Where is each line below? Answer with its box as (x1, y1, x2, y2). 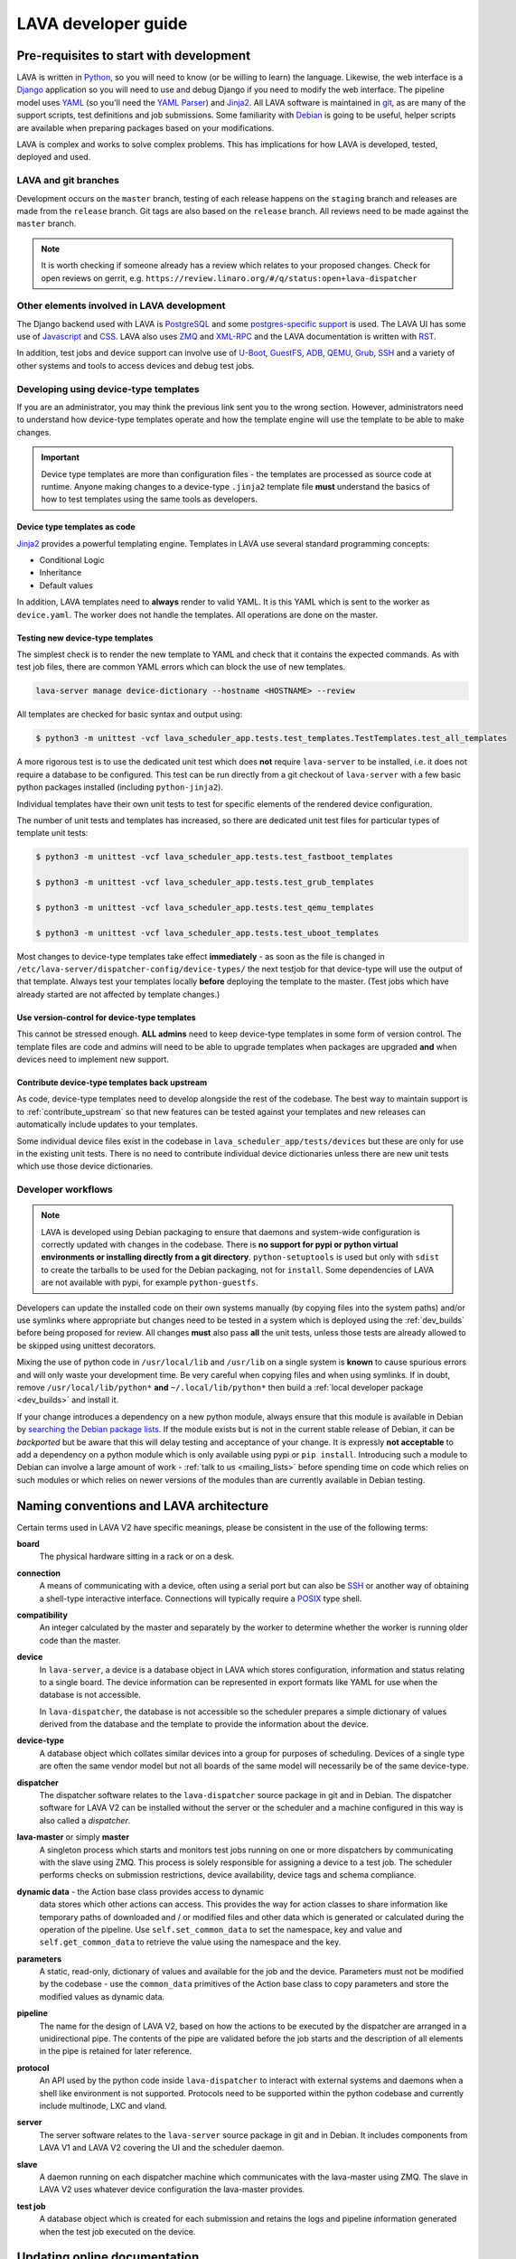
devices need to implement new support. (16, 1054, 169, 1064)
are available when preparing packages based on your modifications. (16, 122, 275, 133)
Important (41, 452, 80, 463)
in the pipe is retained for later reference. (39, 2046, 192, 2057)
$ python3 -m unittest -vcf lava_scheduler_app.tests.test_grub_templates (35, 877, 375, 887)
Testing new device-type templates (16, 633, 154, 643)
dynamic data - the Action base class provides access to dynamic (16, 1886, 265, 1897)
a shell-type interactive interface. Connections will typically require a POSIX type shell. (39, 1593, 362, 1604)
